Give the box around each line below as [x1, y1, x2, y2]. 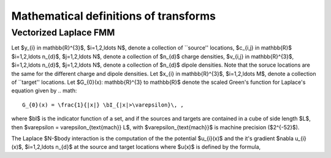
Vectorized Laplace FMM [11, 27, 115, 38]
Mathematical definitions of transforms [11, 9, 216, 23]
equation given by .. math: [11, 87, 77, 94]
